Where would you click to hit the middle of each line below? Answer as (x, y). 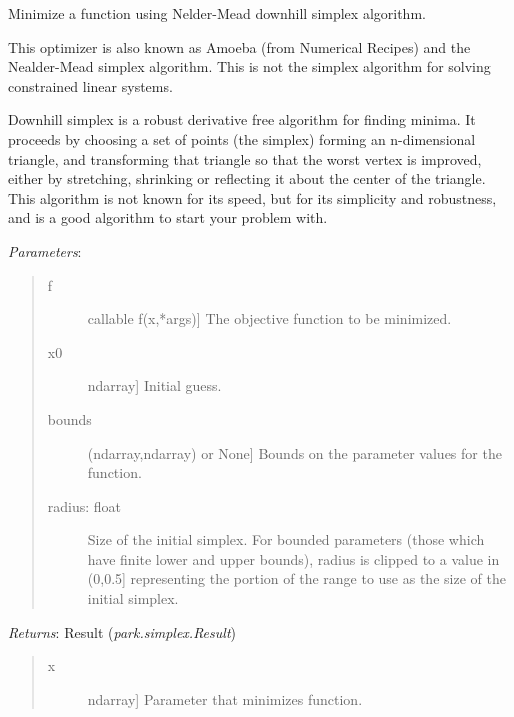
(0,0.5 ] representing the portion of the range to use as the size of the (296, 578)
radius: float (84, 505)
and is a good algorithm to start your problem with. (168, 217)
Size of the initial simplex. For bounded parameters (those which (286, 539)
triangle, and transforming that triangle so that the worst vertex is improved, (245, 158)
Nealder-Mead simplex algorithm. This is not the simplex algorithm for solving (249, 66)
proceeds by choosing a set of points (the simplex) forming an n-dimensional (242, 138)
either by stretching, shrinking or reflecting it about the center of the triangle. (247, 178)
